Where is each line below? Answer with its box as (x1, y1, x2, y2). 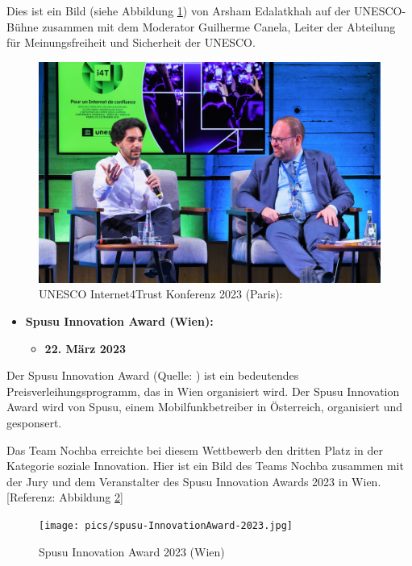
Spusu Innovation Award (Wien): (25, 313, 214, 330)
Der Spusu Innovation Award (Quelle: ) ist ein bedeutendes (6, 367, 299, 384)
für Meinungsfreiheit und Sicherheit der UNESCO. (6, 34, 256, 51)
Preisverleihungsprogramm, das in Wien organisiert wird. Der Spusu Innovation (6, 382, 400, 399)
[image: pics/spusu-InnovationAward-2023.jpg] (39, 520, 293, 532)
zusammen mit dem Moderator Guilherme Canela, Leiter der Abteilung (42, 18, 396, 35)
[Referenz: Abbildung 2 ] (6, 489, 123, 506)
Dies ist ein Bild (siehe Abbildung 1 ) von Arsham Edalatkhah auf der (6, 2, 351, 19)
